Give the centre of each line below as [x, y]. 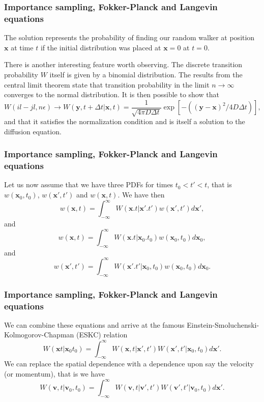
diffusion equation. [33, 131]
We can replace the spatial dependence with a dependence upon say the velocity [129, 364]
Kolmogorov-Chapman [39, 335]
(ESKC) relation [102, 335]
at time [22, 47]
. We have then [141, 195]
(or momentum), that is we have [55, 373]
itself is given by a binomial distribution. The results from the [146, 74]
